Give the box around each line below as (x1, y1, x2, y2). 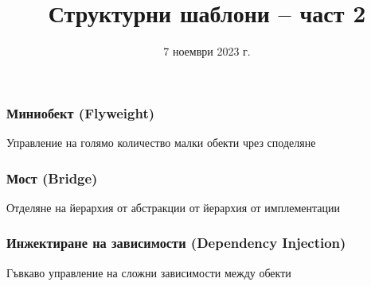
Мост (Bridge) (6, 168, 98, 187)
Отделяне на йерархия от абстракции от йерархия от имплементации (6, 199, 340, 215)
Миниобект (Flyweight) (6, 102, 155, 122)
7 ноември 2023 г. (163, 43, 251, 60)
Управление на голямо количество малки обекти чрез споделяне (6, 134, 316, 151)
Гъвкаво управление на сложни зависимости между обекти (6, 264, 291, 280)
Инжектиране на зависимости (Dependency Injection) (6, 233, 346, 253)
